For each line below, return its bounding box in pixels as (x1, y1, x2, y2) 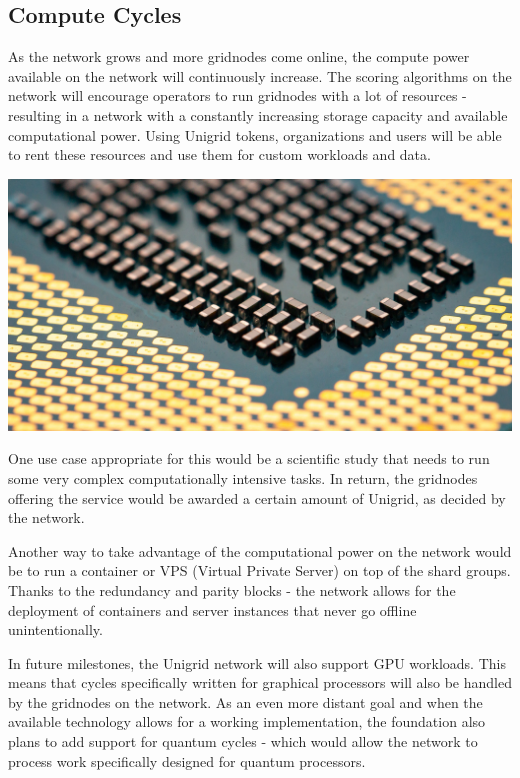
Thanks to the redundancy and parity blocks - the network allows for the (8, 579, 456, 600)
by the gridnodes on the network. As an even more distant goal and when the (8, 691, 483, 712)
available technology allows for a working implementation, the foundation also (8, 711, 486, 732)
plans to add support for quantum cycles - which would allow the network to (8, 731, 478, 752)
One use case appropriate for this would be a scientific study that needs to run (8, 448, 490, 469)
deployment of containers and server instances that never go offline (8, 599, 417, 620)
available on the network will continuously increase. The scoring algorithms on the (8, 65, 512, 86)
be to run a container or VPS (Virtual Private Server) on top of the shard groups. (8, 560, 511, 581)
